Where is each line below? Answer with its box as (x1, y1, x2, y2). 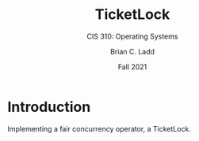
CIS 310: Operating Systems (86, 32, 178, 41)
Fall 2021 (117, 61, 147, 72)
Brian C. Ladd (109, 46, 155, 56)
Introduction (7, 98, 91, 116)
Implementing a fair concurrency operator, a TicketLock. (7, 124, 192, 133)
